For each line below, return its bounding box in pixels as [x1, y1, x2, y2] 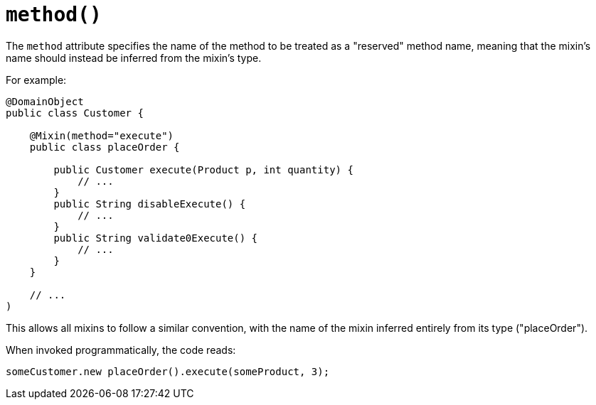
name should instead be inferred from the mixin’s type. [6, 51, 262, 64]
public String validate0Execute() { [53, 232, 258, 244]
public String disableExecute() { [53, 198, 246, 210]
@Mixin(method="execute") [29, 129, 174, 141]
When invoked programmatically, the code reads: [6, 343, 236, 356]
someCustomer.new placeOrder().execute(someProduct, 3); [6, 365, 330, 377]
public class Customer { [6, 107, 144, 119]
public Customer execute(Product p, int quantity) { [53, 163, 353, 175]
